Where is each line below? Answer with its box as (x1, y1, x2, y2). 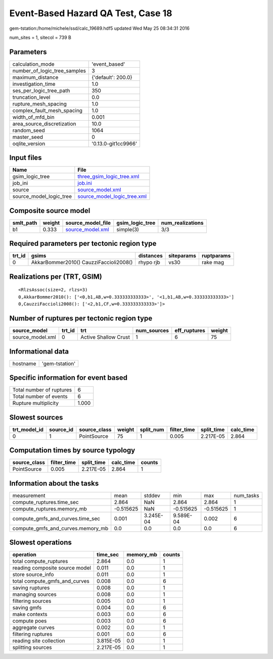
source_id (49, 426, 73, 433)
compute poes (12, 618, 47, 625)
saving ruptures (12, 584, 50, 591)
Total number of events (12, 393, 68, 400)
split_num (140, 426, 164, 433)
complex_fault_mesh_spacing (12, 107, 83, 114)
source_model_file (65, 219, 111, 226)
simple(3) (116, 226, 139, 233)
